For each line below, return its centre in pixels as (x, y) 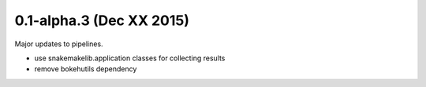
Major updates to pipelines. (59, 44)
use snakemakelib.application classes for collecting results (130, 58)
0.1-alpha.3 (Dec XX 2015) (102, 20)
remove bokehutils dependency (86, 69)
